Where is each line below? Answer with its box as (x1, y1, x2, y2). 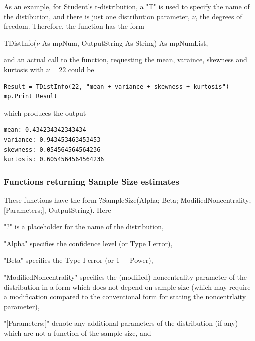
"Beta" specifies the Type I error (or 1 (4, 255, 120, 265)
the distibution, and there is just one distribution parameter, (4, 11, 190, 21)
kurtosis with (4, 64, 44, 74)
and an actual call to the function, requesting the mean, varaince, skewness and (4, 54, 247, 65)
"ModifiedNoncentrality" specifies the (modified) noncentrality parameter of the (4, 271, 247, 282)
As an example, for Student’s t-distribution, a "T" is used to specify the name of (4, 1, 250, 11)
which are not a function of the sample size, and (4, 327, 151, 338)
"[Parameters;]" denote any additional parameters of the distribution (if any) (4, 318, 238, 328)
